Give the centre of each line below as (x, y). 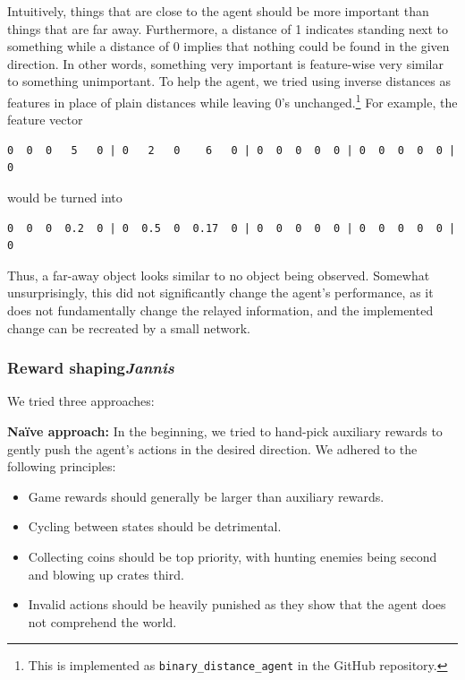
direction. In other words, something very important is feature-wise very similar (225, 63)
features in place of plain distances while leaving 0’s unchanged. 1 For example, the (232, 100)
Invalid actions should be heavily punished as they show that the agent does (237, 604)
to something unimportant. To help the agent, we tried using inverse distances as (229, 81)
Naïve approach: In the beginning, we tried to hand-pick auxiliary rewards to (225, 430)
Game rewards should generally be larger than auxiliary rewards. (206, 496)
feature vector (45, 120)
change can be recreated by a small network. (129, 327)
